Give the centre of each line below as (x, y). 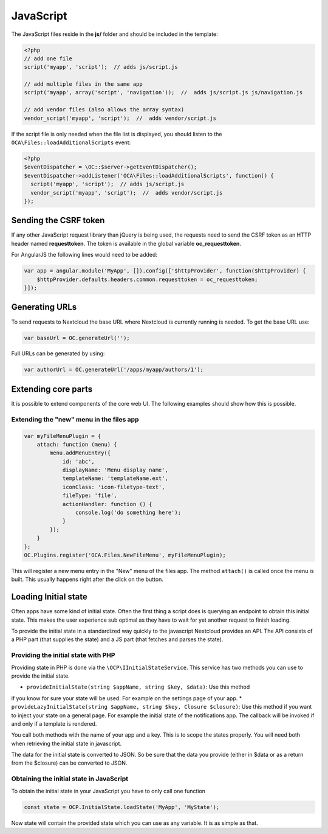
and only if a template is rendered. (54, 723)
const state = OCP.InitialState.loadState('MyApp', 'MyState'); (122, 807)
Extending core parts (52, 389)
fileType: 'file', (90, 495)
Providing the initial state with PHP (63, 655)
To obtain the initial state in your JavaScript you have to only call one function (108, 791)
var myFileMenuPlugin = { (63, 436)
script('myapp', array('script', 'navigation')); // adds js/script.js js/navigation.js (163, 92)
